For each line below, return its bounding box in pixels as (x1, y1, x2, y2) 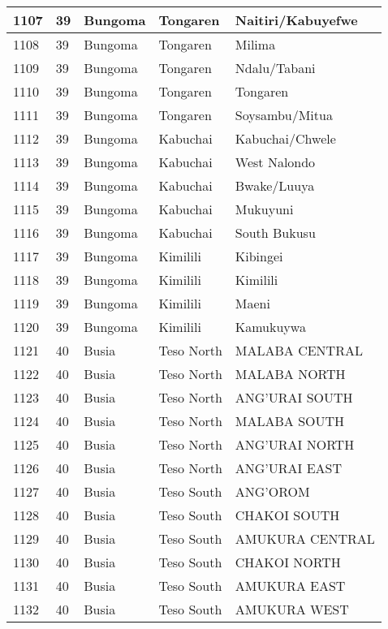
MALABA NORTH (235, 364, 346, 383)
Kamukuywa (235, 317, 306, 336)
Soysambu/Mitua (235, 106, 333, 124)
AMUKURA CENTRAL (235, 529, 375, 548)
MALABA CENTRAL (235, 341, 363, 360)
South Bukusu (235, 223, 316, 242)
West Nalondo (235, 153, 316, 171)
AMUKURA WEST (235, 600, 349, 618)
